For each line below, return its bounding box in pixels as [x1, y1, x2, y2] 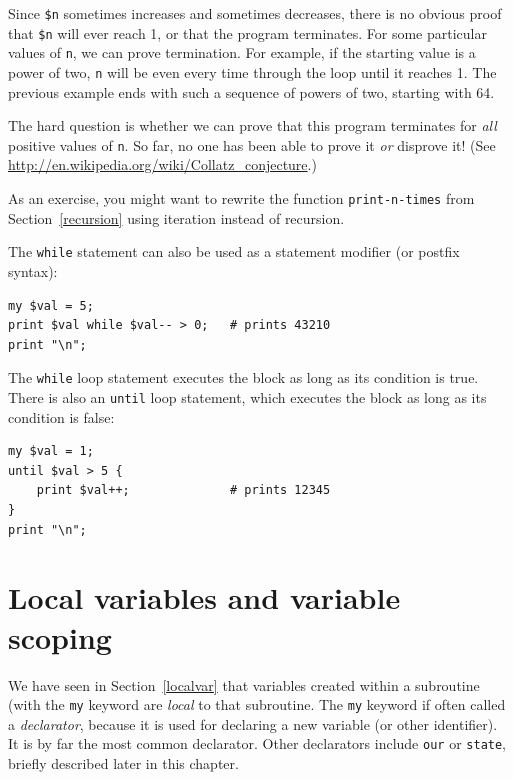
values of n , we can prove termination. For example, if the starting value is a [8, 42, 476, 63]
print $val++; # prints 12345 [36, 483, 331, 498]
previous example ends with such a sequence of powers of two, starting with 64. [8, 81, 495, 102]
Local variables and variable [8, 577, 401, 618]
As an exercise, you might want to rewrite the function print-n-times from [8, 188, 475, 209]
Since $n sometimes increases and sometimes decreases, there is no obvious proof [8, 3, 502, 23]
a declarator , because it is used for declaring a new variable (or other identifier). [8, 713, 498, 734]
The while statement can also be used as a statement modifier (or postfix [8, 241, 460, 262]
